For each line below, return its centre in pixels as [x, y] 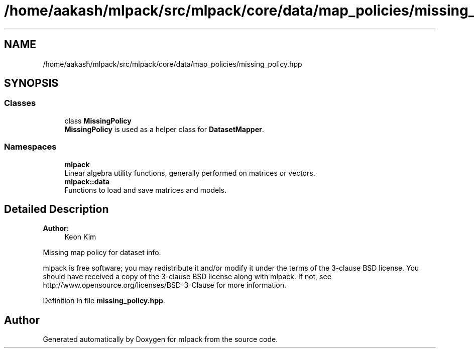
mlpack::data [87, 181]
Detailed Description [56, 209]
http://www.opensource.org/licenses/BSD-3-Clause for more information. [164, 285]
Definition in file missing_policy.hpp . [104, 301]
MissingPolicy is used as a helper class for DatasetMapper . [164, 129]
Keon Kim [80, 237]
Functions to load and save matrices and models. [145, 190]
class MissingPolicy [98, 121]
